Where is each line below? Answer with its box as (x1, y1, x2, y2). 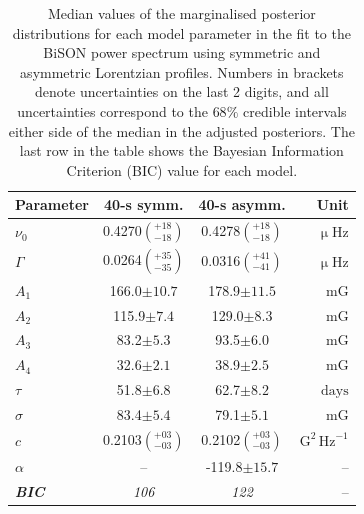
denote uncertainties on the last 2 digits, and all (34, 81, 329, 102)
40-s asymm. (198, 194, 286, 215)
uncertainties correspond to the (17, 100, 208, 121)
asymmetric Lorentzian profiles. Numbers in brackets (20, 61, 344, 82)
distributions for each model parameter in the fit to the (12, 22, 351, 43)
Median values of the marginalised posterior (47, 3, 316, 23)
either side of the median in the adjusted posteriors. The (8, 120, 355, 141)
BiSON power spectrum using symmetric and (43, 42, 321, 63)
